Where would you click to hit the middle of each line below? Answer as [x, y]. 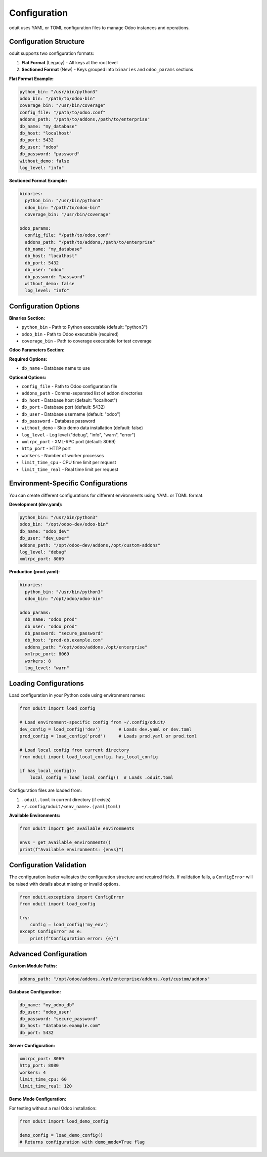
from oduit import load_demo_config [64, 1121]
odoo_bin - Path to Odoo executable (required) [70, 334]
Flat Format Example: [31, 79]
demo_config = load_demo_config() [61, 1135]
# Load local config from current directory [74, 750]
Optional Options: [28, 377]
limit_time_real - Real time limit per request [70, 469]
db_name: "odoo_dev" [44, 531]
